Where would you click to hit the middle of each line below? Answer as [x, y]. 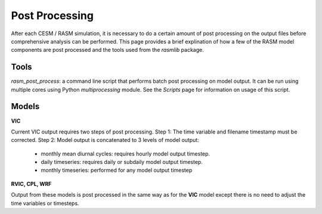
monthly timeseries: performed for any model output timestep [117, 170]
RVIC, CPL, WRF [31, 184]
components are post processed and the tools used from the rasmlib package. [107, 50]
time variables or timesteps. [45, 203]
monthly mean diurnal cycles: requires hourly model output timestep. [126, 153]
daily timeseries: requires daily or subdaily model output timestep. [122, 162]
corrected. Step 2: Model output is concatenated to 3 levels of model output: [105, 140]
